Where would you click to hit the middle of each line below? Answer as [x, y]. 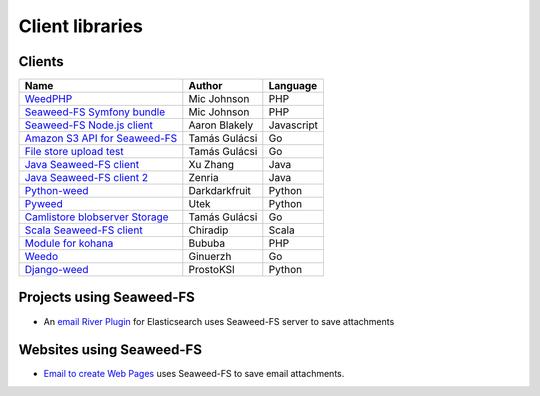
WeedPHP [48, 99]
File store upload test [74, 152]
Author [205, 86]
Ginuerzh [210, 257]
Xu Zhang [211, 165]
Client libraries [81, 26]
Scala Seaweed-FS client [84, 230]
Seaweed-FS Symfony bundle [95, 112]
